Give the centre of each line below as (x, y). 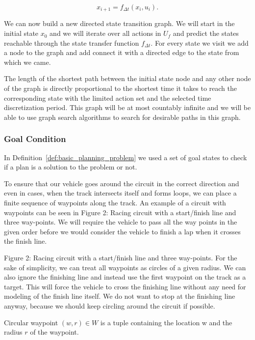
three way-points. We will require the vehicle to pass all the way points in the (121, 222)
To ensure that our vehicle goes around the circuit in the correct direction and (122, 183)
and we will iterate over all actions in (105, 33)
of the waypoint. (54, 332)
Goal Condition (35, 139)
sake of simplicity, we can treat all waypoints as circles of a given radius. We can (125, 267)
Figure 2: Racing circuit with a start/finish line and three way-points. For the (121, 257)
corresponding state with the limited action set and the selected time (108, 98)
